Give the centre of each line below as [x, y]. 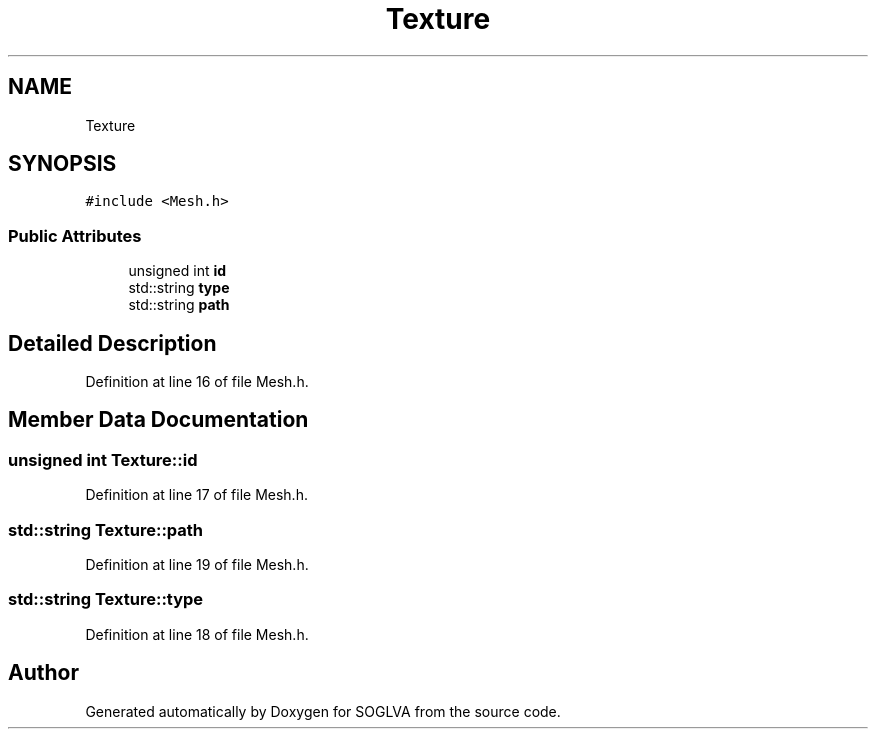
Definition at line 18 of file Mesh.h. [197, 634]
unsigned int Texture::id [103, 459]
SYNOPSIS [62, 164]
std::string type [179, 288]
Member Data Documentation [158, 420]
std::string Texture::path [106, 529]
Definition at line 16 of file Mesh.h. [197, 382]
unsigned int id [177, 271]
